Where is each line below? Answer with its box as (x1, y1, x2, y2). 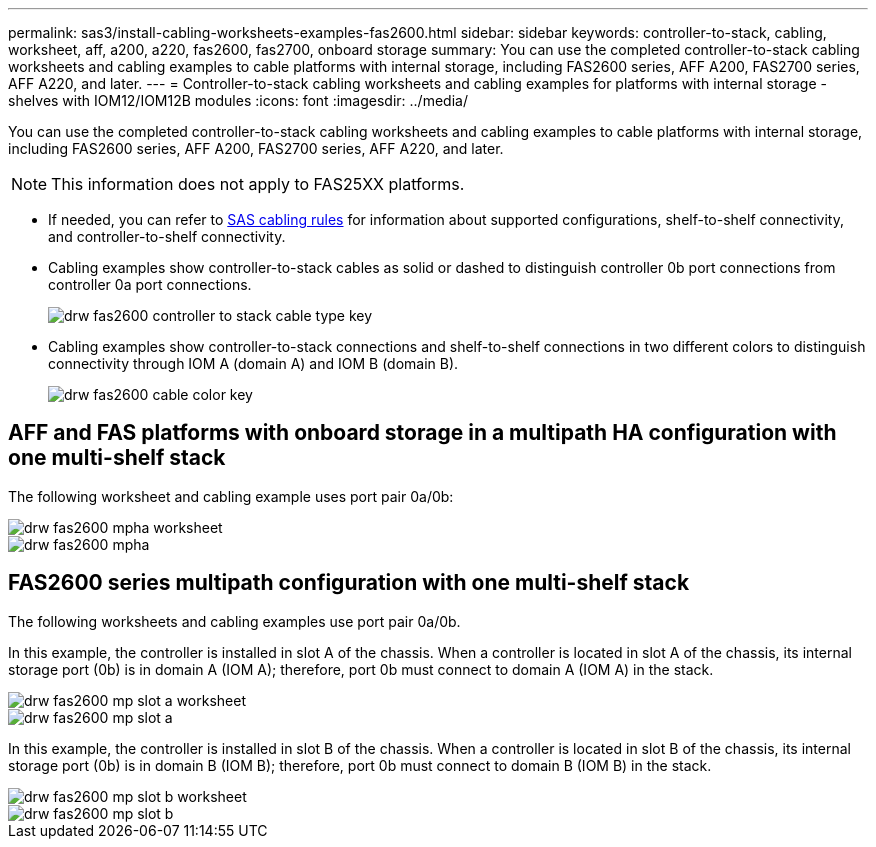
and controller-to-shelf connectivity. (48, 228, 286, 245)
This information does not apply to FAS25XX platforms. (51, 174, 465, 194)
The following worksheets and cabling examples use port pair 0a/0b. (8, 612, 461, 630)
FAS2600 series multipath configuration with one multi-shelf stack (8, 570, 690, 596)
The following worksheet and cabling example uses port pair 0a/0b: (8, 487, 454, 505)
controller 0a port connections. (48, 276, 252, 293)
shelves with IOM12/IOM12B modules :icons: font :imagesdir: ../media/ (8, 92, 468, 109)
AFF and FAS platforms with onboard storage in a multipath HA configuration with (8, 420, 837, 446)
